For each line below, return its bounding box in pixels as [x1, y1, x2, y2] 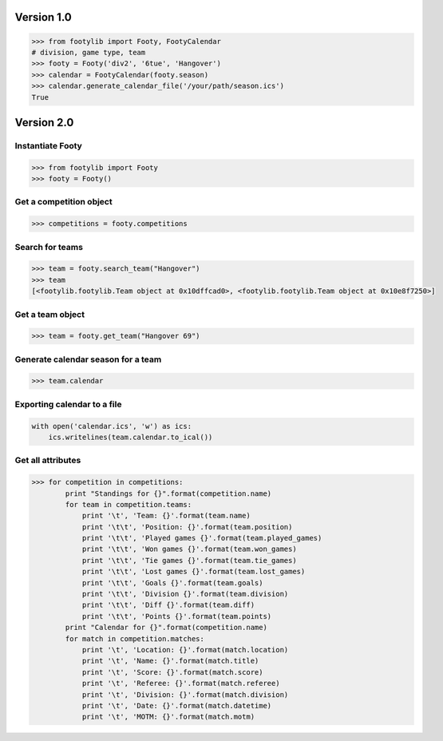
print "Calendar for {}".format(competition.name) [65, 623, 267, 632]
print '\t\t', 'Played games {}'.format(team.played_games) [81, 533, 322, 543]
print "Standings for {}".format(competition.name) [65, 489, 272, 498]
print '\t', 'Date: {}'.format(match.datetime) [81, 701, 272, 710]
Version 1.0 [14, 10, 72, 24]
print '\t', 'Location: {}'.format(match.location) [81, 645, 289, 654]
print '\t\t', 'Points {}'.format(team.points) [81, 612, 272, 620]
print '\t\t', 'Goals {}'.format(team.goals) [81, 578, 263, 587]
